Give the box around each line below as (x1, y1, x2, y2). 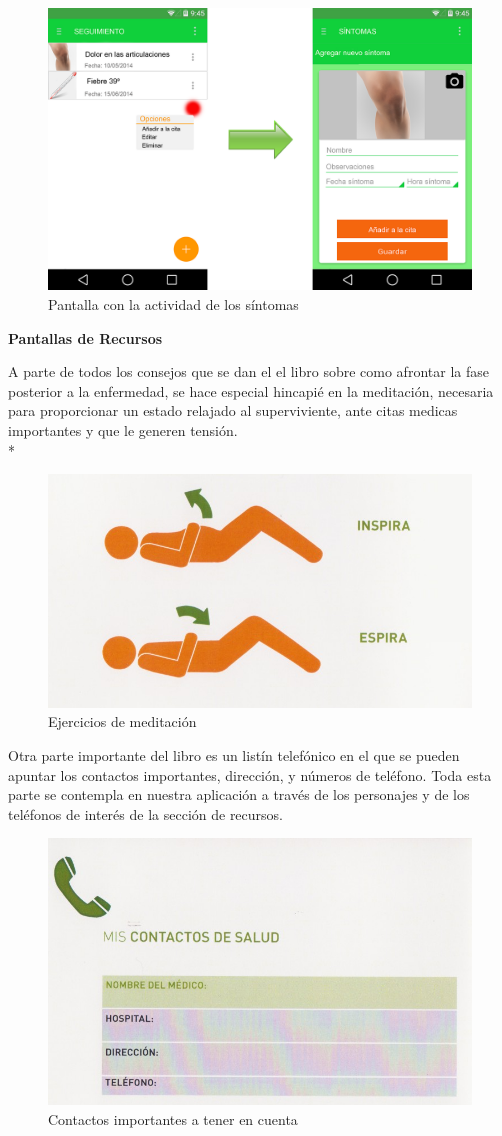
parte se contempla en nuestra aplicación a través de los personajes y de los (8, 784, 470, 805)
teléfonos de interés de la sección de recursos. (8, 803, 284, 824)
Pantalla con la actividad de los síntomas (48, 293, 299, 314)
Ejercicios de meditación (48, 711, 197, 732)
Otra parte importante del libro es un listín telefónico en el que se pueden (8, 744, 460, 765)
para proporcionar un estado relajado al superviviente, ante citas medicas (8, 400, 458, 421)
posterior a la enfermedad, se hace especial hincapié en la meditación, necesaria (8, 380, 494, 401)
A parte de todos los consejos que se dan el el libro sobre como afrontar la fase (8, 361, 489, 382)
